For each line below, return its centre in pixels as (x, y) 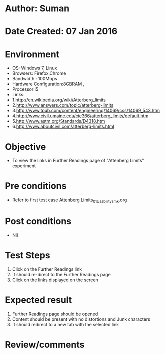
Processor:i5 (25, 89)
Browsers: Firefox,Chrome (39, 73)
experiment (24, 166)
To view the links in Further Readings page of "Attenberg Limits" (78, 161)
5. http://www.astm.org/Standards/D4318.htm (59, 121)
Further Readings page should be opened (55, 314)
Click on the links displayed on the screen (55, 280)
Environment (32, 54)
